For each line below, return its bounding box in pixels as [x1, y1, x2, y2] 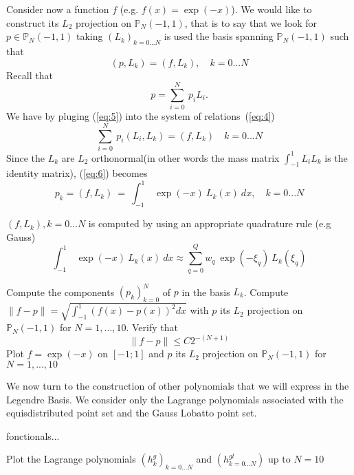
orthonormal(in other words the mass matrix [91, 150, 280, 165]
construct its [6, 15, 59, 30]
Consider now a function [6, 2, 109, 16]
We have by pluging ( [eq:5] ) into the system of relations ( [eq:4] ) [6, 109, 275, 123]
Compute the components [6, 284, 115, 299]
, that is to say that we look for [184, 15, 318, 30]
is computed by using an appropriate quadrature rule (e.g [88, 216, 331, 231]
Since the [6, 150, 45, 165]
